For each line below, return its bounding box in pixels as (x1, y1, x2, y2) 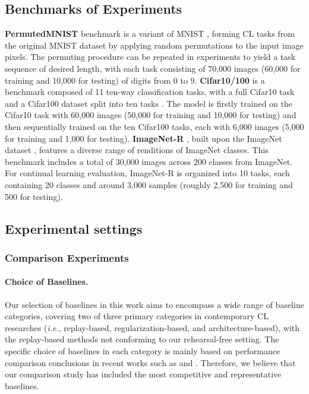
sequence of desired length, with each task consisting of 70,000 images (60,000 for (5, 62, 301, 74)
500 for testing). (5, 190, 63, 202)
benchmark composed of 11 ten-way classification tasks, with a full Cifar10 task (5, 85, 295, 98)
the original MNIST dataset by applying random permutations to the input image (5, 39, 304, 51)
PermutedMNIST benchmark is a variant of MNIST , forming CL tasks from (5, 27, 295, 40)
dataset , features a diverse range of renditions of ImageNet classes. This (5, 144, 269, 156)
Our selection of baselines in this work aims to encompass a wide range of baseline (5, 298, 304, 310)
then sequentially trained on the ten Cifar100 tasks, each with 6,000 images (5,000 (5, 120, 304, 132)
